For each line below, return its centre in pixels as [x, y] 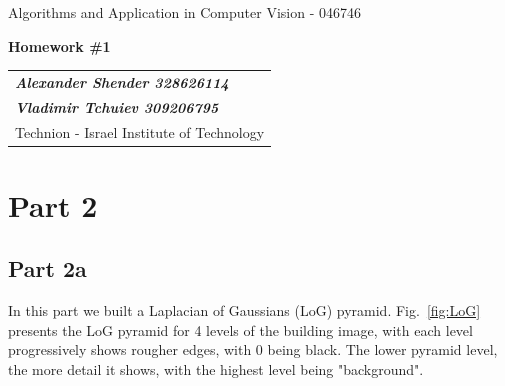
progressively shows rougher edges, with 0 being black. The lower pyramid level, [253, 349]
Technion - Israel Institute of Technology [140, 131]
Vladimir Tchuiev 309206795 [117, 106]
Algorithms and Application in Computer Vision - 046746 [184, 12]
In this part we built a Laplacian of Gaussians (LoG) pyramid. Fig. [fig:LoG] [244, 310]
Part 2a [47, 268]
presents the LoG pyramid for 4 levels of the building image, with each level [240, 329]
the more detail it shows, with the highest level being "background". [216, 369]
